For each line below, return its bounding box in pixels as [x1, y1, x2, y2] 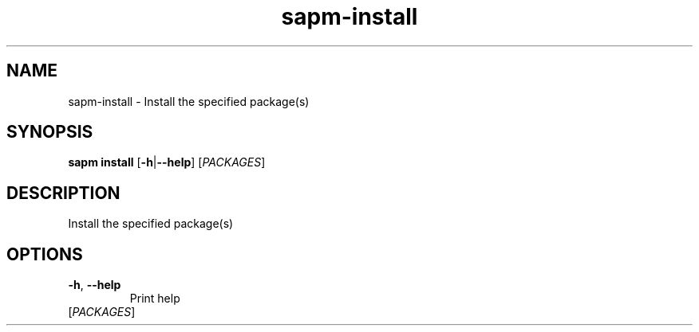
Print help [129, 291, 180, 306]
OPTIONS [6, 244, 83, 264]
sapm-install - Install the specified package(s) [68, 94, 310, 108]
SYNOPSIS [6, 122, 93, 143]
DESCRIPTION [6, 182, 120, 203]
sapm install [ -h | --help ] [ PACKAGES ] [68, 155, 266, 170]
